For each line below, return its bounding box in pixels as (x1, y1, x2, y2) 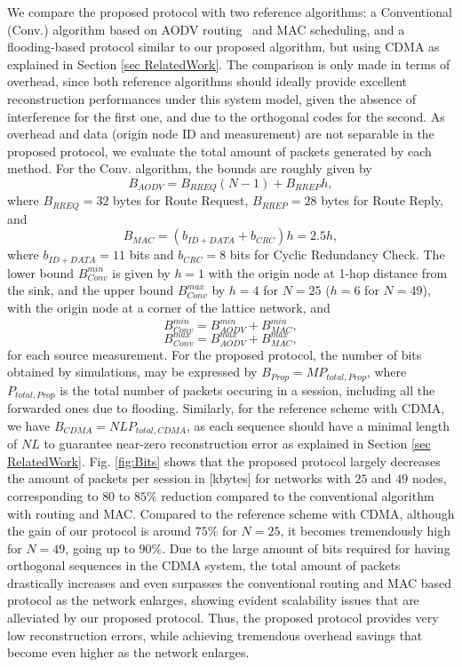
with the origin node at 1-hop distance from (208, 263, 448, 282)
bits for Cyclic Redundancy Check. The (229, 245, 445, 264)
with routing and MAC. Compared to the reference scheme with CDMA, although (7, 504, 455, 522)
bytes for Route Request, (113, 191, 249, 210)
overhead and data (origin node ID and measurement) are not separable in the (7, 124, 434, 143)
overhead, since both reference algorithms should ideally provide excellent (7, 72, 407, 91)
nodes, (411, 469, 447, 488)
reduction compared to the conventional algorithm (161, 486, 434, 504)
